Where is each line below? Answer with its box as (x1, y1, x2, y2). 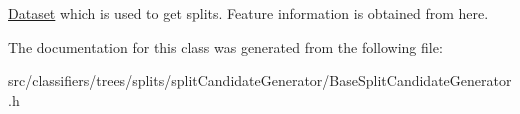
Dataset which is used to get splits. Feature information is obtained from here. (8, 3, 489, 23)
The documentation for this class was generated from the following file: (8, 36, 443, 57)
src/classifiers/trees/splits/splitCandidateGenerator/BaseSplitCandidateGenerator (8, 70, 512, 91)
